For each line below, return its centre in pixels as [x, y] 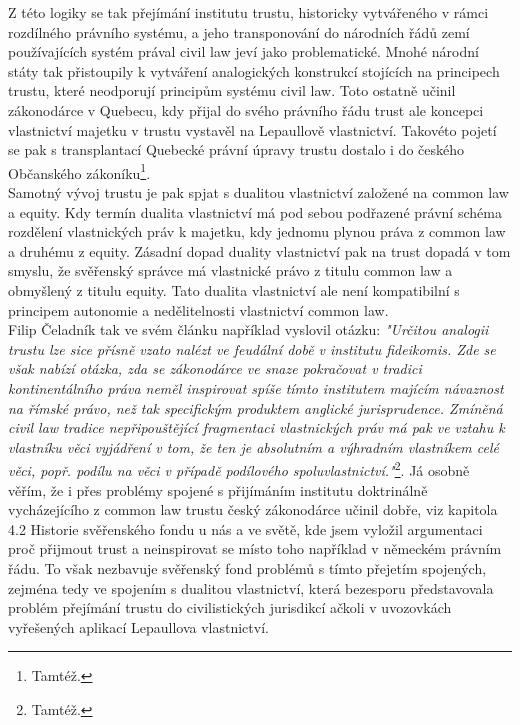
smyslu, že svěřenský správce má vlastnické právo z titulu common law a [230, 270]
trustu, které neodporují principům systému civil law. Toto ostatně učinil [232, 90]
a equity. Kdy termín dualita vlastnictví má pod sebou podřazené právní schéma [255, 211]
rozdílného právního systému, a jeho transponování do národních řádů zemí [239, 31]
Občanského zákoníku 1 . [79, 171]
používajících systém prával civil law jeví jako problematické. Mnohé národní [243, 51]
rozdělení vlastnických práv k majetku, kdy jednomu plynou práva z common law [257, 231]
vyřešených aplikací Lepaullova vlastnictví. [138, 626]
